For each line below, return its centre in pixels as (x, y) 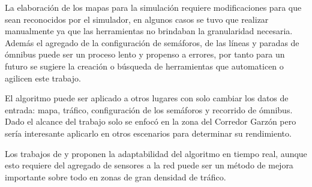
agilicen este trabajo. (43, 78)
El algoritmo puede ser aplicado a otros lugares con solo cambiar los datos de (147, 98)
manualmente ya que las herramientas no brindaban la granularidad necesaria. (149, 31)
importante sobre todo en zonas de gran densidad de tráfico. (115, 177)
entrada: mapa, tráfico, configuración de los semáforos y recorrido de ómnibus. (149, 109)
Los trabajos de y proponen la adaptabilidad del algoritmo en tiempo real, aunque (156, 153)
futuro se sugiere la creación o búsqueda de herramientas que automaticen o (144, 66)
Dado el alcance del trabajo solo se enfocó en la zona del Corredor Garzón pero (151, 121)
